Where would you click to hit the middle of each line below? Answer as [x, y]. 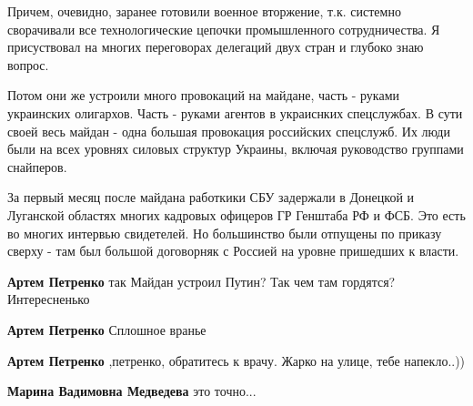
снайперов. [37, 166]
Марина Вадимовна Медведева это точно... [132, 391]
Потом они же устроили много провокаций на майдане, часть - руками [203, 95]
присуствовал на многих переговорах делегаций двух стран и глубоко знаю [216, 47]
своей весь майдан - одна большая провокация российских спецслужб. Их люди [229, 131]
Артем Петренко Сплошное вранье [107, 329]
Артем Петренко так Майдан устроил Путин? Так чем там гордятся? [201, 281]
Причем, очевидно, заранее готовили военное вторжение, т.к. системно [204, 11]
